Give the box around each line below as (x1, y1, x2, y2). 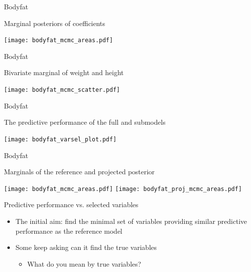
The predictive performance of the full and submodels (4, 117, 166, 127)
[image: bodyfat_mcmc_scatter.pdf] (4, 86, 120, 94)
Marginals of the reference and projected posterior (4, 166, 155, 177)
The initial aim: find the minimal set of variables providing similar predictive (15, 216, 247, 226)
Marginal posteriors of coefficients (4, 18, 106, 28)
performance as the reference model (15, 225, 123, 236)
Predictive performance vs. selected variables (4, 199, 139, 210)
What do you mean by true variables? (27, 258, 141, 269)
